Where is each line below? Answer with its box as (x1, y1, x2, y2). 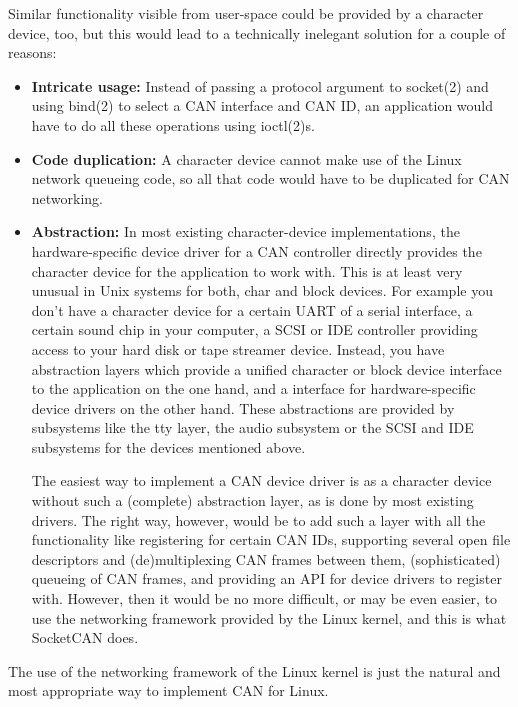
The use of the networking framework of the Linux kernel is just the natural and (8, 660, 501, 681)
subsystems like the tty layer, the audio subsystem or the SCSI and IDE (31, 417, 474, 438)
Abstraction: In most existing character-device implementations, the (31, 221, 460, 242)
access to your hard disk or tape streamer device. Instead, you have (31, 338, 445, 359)
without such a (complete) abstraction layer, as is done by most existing (31, 490, 474, 511)
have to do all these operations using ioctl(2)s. (31, 114, 315, 135)
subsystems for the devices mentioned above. (31, 436, 306, 457)
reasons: (8, 42, 57, 63)
